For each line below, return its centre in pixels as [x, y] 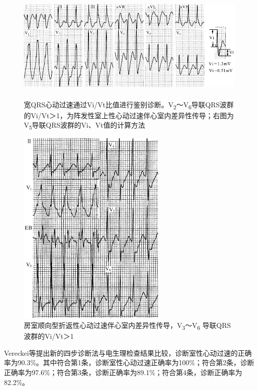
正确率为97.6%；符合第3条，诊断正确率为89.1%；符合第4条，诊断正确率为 [123, 372]
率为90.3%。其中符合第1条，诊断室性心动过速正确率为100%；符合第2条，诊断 [129, 362]
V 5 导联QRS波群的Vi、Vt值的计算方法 [85, 126]
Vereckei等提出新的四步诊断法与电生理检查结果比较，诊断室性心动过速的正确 [128, 352]
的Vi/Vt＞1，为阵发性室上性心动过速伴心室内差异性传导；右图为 [129, 115]
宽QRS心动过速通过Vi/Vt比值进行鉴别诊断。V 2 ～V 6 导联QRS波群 [129, 105]
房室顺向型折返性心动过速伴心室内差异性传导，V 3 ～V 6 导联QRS [128, 326]
